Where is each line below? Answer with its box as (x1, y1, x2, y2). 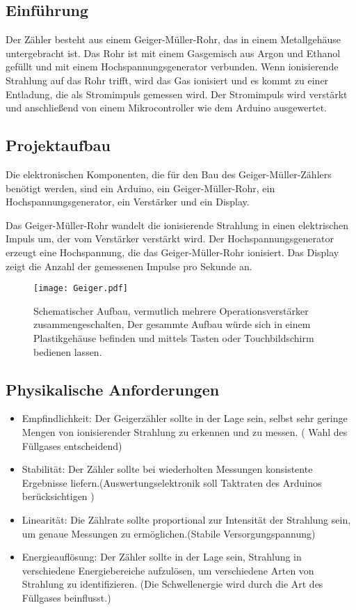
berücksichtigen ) (22, 489, 95, 503)
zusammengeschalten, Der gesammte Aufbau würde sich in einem (33, 317, 311, 331)
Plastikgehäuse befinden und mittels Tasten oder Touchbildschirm (33, 330, 314, 345)
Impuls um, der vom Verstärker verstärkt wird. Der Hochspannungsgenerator (6, 231, 334, 246)
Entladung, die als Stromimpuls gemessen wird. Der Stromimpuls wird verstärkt (6, 86, 348, 101)
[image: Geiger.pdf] (33, 283, 129, 294)
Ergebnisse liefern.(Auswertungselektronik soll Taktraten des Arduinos (22, 475, 322, 490)
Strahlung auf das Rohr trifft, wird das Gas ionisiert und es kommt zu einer (6, 72, 329, 87)
